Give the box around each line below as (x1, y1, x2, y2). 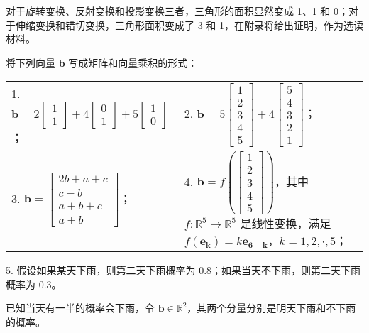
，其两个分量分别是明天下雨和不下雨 (187, 300, 356, 315)
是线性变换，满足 (240, 215, 331, 232)
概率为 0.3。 (6, 276, 62, 291)
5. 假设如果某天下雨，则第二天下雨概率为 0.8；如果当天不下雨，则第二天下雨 (6, 263, 361, 278)
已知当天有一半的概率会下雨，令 (6, 300, 155, 315)
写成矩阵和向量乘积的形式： (68, 55, 198, 70)
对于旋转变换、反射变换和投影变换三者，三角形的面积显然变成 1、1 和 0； (6, 4, 348, 18)
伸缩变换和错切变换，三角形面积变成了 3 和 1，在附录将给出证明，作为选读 (15, 17, 363, 32)
